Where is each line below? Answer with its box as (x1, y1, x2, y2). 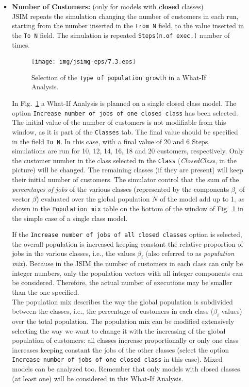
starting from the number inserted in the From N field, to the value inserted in (12, 20, 244, 31)
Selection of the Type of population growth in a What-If (31, 72, 206, 82)
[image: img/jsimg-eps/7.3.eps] (31, 58, 136, 66)
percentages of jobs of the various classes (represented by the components (12, 184, 229, 194)
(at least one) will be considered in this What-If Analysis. (12, 373, 183, 383)
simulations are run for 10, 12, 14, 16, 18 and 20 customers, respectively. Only (12, 146, 244, 156)
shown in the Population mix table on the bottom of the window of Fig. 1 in (12, 203, 244, 213)
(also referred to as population (145, 248, 234, 258)
